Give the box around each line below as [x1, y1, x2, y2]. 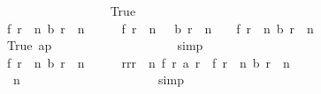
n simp [12, 70, 184, 89]
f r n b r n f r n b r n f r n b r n [6, 18, 314, 37]
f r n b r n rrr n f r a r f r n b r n [6, 53, 290, 71]
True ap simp [6, 36, 203, 54]
